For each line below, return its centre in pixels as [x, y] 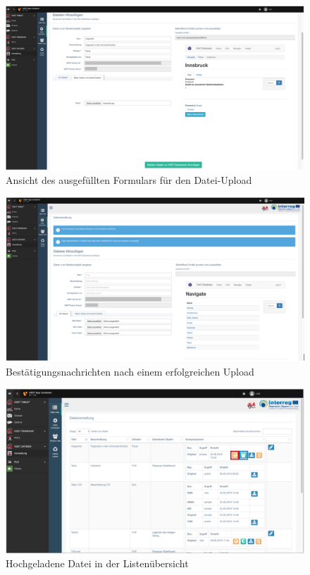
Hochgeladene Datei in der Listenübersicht [97, 563]
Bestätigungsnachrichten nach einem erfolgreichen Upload [130, 371]
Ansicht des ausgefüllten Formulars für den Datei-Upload [129, 180]
